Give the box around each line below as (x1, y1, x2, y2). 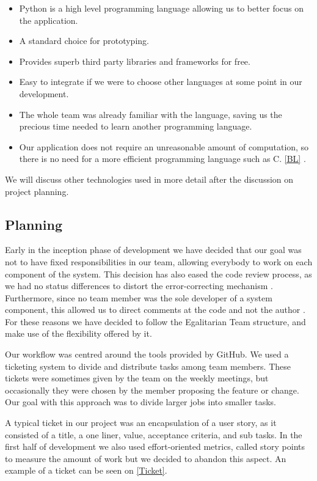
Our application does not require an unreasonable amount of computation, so (19, 140, 309, 153)
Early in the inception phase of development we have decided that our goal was (5, 243, 302, 256)
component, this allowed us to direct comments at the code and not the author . (5, 303, 305, 316)
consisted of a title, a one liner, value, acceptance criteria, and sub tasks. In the (5, 428, 302, 441)
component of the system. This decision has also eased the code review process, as (5, 267, 312, 280)
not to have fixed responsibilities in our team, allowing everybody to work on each (5, 255, 313, 268)
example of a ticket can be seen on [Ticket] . (5, 464, 167, 477)
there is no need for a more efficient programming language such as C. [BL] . (19, 152, 306, 165)
